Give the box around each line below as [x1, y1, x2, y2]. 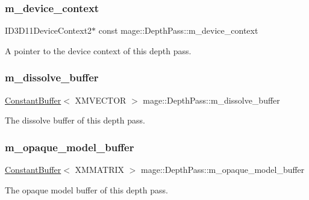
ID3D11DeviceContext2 [5, 24, 92, 37]
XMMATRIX [75, 163, 125, 176]
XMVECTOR [75, 93, 126, 106]
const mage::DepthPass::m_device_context [98, 24, 258, 37]
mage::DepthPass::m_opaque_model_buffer [141, 163, 305, 176]
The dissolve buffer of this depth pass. [5, 114, 145, 127]
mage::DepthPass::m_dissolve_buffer [143, 93, 280, 106]
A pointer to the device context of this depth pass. [5, 44, 192, 57]
